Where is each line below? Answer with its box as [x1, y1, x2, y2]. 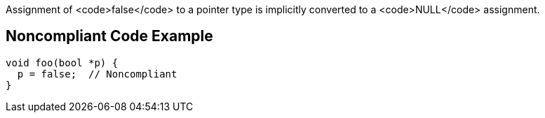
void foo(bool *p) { [6, 57, 119, 68]
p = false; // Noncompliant [17, 68, 177, 80]
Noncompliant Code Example [6, 27, 213, 45]
